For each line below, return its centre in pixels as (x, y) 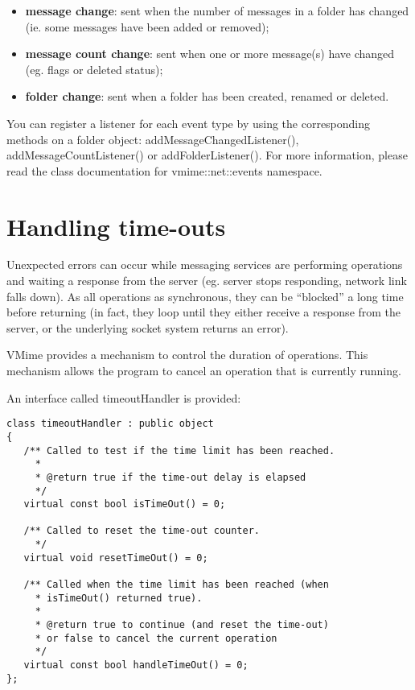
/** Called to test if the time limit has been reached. (179, 450)
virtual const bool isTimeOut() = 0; (125, 504)
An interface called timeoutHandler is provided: (124, 397)
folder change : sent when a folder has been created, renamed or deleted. (207, 96)
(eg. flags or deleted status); (94, 69)
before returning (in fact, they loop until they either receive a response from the (204, 312)
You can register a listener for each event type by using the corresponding (189, 123)
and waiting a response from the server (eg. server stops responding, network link (207, 281)
